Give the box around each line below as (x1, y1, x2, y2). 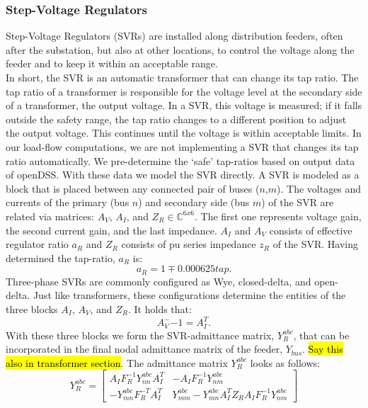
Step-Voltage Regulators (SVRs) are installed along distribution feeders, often (6, 28, 343, 43)
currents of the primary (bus (6, 195, 130, 210)
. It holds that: (128, 301, 192, 316)
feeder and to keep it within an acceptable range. (6, 56, 218, 71)
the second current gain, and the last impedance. (6, 222, 217, 237)
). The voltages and (277, 181, 362, 195)
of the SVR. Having (272, 237, 359, 251)
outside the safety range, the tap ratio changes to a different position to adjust (6, 111, 347, 126)
